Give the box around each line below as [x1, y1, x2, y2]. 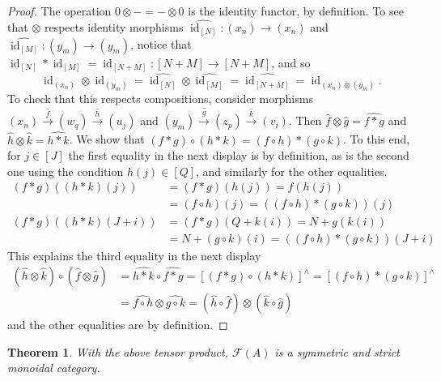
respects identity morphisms [44, 18, 184, 35]
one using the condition [7, 162, 124, 179]
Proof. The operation [7, 2, 112, 19]
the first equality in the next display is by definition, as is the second [68, 147, 409, 164]
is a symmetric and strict [274, 343, 400, 360]
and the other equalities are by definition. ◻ [7, 316, 228, 333]
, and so [271, 54, 311, 71]
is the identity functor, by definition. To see [188, 2, 404, 19]
